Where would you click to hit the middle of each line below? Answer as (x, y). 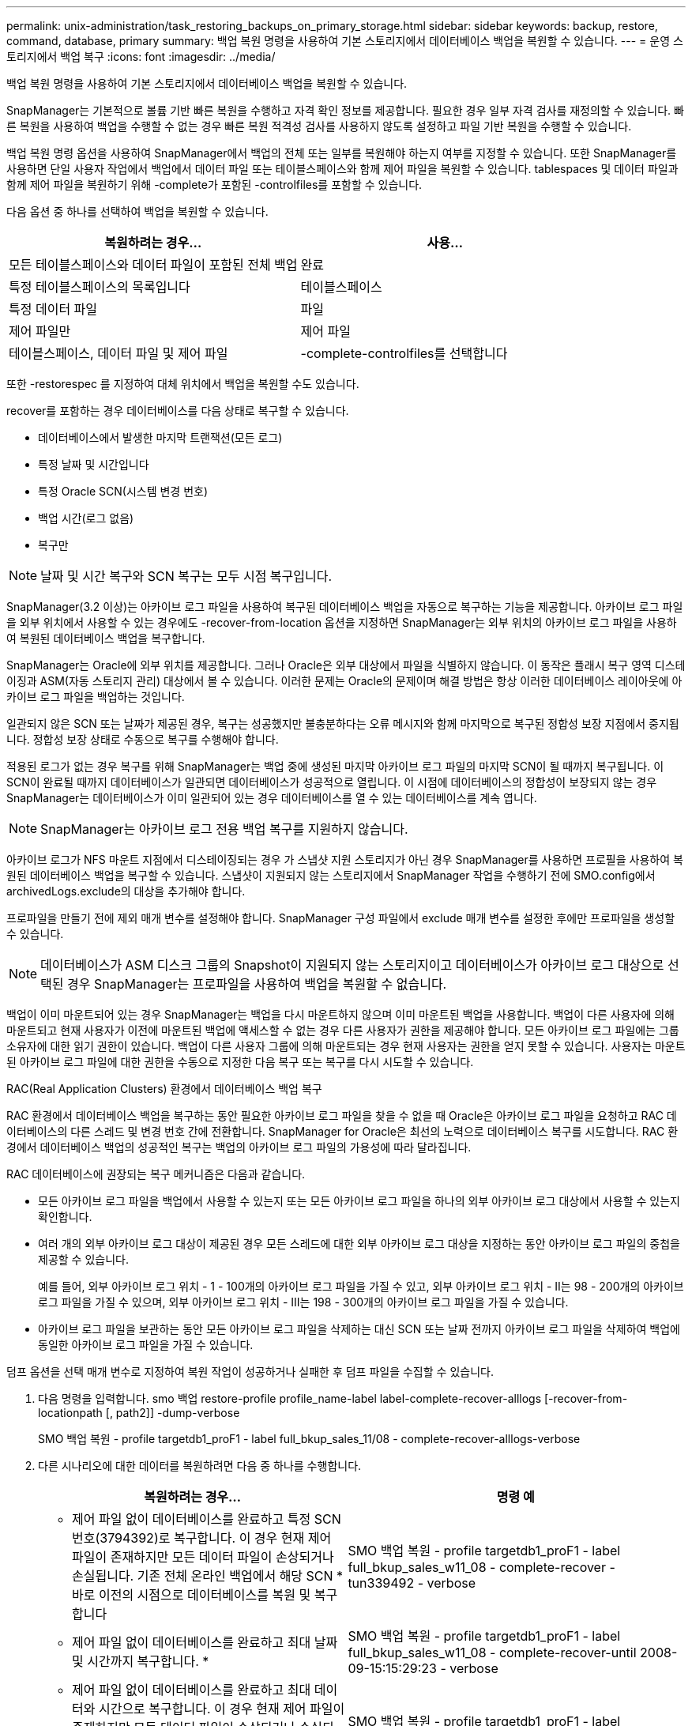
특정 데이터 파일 (53, 309)
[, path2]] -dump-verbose (173, 1413)
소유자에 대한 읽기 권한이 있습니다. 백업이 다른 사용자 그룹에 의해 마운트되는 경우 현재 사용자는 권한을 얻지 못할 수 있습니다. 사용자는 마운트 (346, 1046)
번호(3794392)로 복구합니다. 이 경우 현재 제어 (202, 1538)
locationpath (70, 1413)
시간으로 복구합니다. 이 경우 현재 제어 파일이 (222, 1709)
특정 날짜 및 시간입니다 (94, 464)
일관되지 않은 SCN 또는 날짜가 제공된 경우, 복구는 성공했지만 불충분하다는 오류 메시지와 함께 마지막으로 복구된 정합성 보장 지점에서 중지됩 (343, 724)
